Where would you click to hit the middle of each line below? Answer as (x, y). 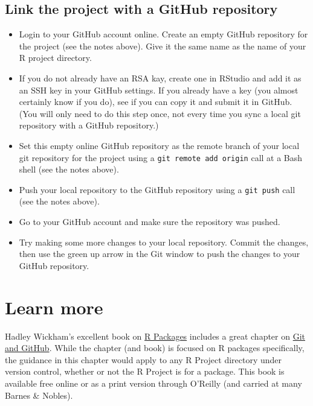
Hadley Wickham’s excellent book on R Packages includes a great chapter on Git (155, 336)
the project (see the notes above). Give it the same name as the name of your (163, 46)
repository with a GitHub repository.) (89, 125)
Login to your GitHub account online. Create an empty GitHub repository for (163, 34)
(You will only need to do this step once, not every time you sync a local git (160, 113)
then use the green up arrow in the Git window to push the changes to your (160, 254)
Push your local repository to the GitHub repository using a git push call (157, 189)
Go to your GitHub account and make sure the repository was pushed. (150, 222)
